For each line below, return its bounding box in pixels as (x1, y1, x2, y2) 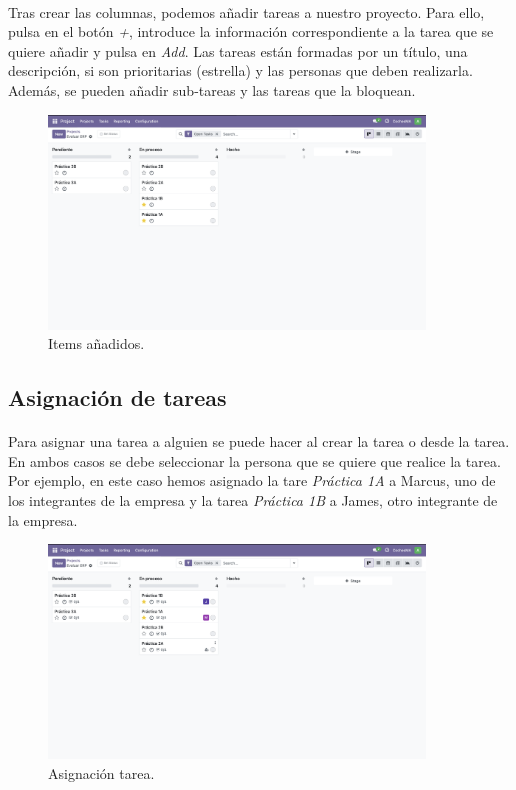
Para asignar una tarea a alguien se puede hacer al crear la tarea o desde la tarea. (8, 431, 510, 452)
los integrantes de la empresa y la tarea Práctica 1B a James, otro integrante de (8, 490, 498, 511)
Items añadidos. (48, 333, 145, 354)
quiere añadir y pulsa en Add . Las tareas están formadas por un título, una (8, 40, 468, 61)
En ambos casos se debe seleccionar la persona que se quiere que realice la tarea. (8, 450, 501, 471)
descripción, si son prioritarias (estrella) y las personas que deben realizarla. (8, 60, 473, 81)
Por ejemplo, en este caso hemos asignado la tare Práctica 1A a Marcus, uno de (8, 470, 496, 491)
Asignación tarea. (48, 763, 155, 784)
